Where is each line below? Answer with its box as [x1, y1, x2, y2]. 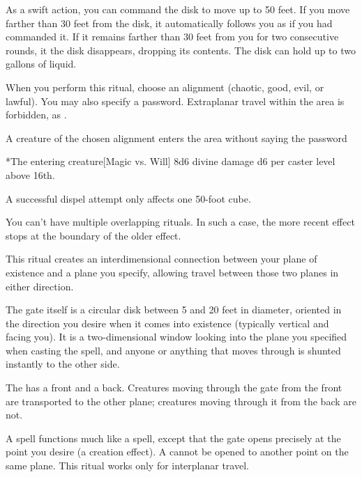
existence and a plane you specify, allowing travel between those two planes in [6, 265, 339, 279]
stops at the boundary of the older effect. [6, 228, 181, 242]
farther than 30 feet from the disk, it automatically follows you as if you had [6, 15, 333, 30]
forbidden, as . [6, 107, 67, 122]
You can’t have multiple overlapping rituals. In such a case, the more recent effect [6, 214, 355, 229]
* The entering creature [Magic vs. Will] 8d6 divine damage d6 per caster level [6, 154, 335, 169]
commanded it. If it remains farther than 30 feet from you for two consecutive [6, 29, 339, 44]
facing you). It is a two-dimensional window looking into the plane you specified [6, 329, 347, 344]
